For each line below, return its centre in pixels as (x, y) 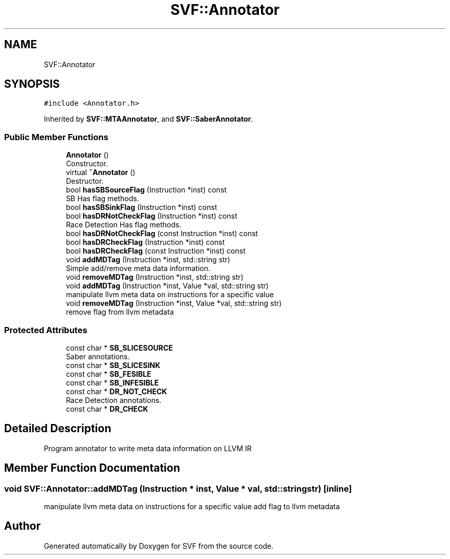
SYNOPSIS (32, 84)
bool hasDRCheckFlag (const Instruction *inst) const (156, 251)
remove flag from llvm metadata (120, 312)
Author (22, 526)
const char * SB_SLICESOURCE (119, 348)
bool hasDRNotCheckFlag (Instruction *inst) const (152, 216)
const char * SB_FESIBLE (109, 374)
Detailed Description (58, 429)
